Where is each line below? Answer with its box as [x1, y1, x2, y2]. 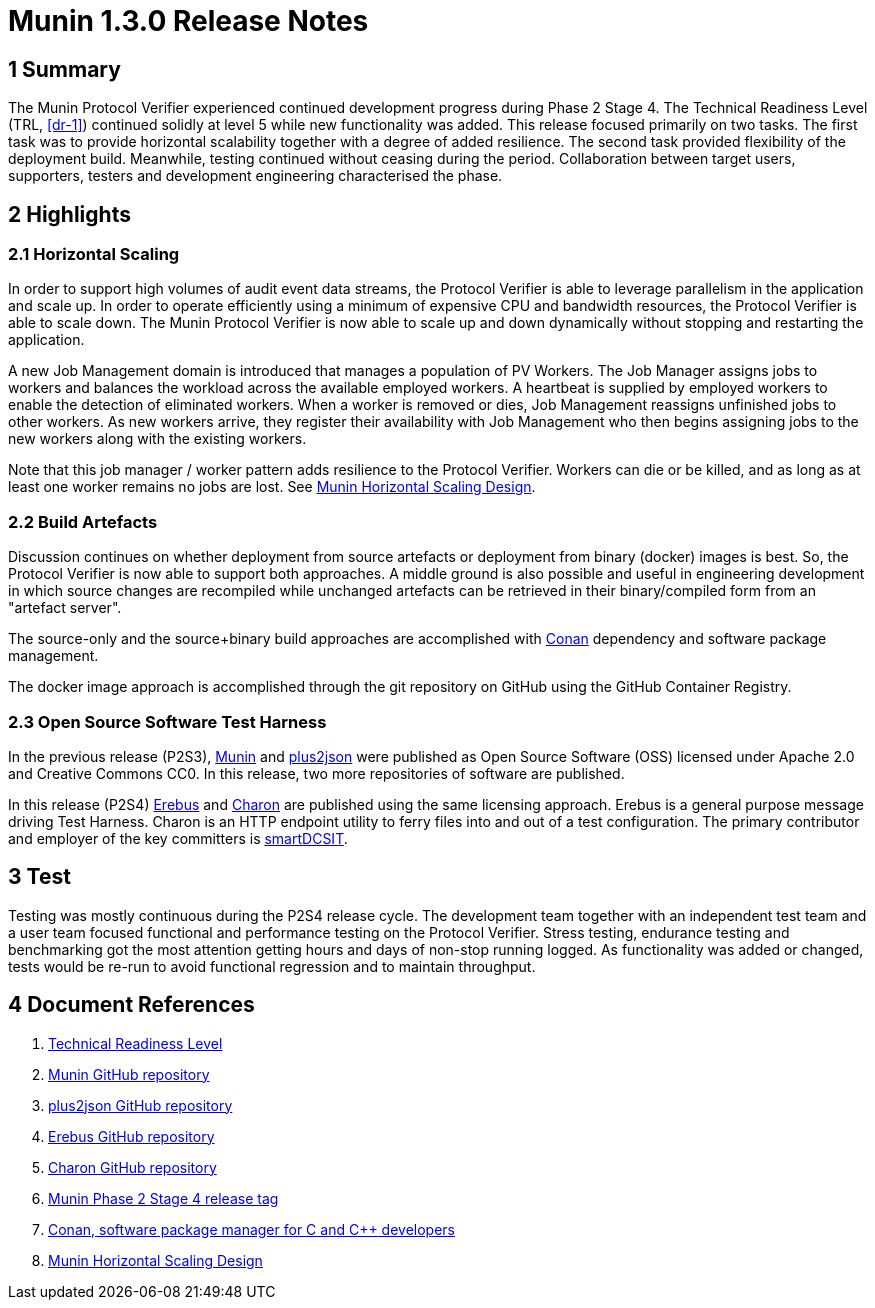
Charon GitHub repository [48, 1158, 217, 1176]
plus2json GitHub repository [48, 1096, 233, 1114]
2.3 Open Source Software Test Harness [8, 711, 327, 732]
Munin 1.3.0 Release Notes [8, 4, 369, 38]
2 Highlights [8, 201, 131, 227]
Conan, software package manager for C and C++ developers [48, 1220, 456, 1238]
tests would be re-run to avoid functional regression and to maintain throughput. [8, 957, 536, 975]
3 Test [8, 864, 71, 890]
